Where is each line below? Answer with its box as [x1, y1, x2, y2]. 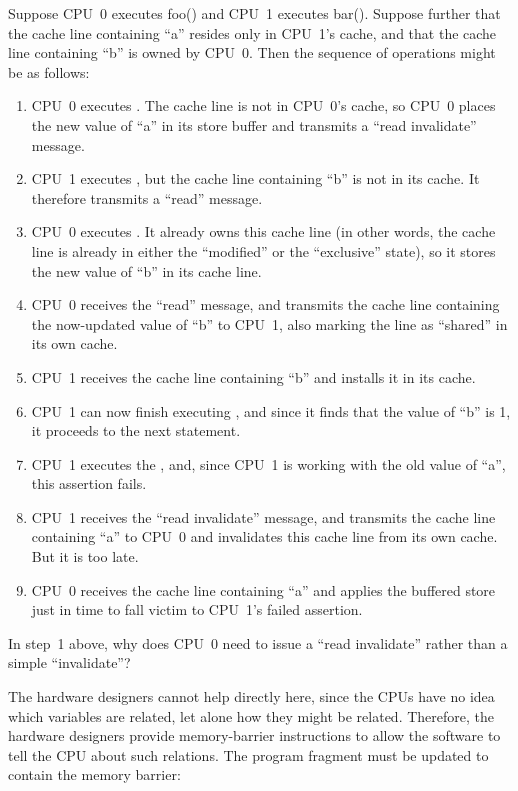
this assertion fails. [31, 473, 147, 494]
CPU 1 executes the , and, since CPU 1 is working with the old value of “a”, [31, 453, 506, 474]
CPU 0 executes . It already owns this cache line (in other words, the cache [31, 221, 496, 242]
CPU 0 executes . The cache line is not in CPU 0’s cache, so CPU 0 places [31, 95, 496, 116]
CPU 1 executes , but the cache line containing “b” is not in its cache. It [31, 168, 480, 189]
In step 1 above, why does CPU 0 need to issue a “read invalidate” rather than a [8, 632, 508, 653]
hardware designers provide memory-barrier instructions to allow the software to [8, 725, 501, 746]
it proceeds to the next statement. [31, 420, 241, 441]
